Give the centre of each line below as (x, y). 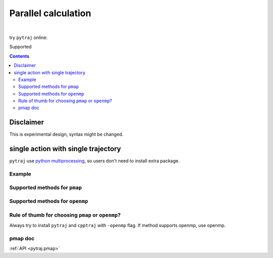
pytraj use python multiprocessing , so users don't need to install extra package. (94, 161)
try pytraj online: (29, 37)
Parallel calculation (50, 13)
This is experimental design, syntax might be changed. (66, 135)
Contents (19, 56)
